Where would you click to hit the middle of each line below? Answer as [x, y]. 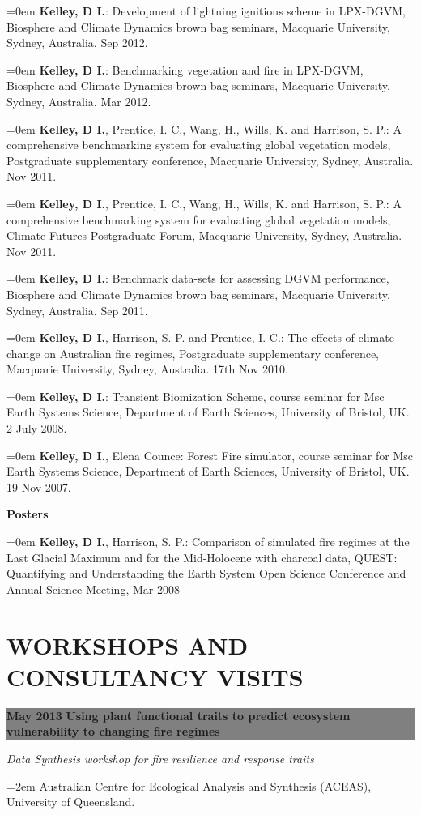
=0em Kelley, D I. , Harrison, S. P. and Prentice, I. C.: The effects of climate [200, 337]
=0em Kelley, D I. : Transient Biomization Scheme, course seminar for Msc [196, 396]
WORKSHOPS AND [128, 644]
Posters [28, 514]
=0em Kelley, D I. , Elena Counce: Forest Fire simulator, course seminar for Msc [210, 455]
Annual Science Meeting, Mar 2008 [93, 589]
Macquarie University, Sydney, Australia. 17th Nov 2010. [147, 369]
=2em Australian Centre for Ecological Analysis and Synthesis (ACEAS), [189, 785]
